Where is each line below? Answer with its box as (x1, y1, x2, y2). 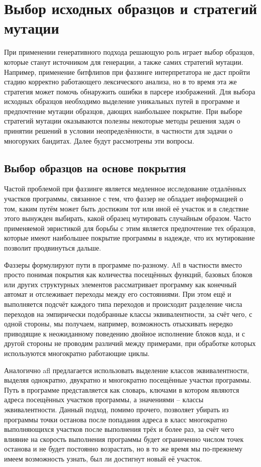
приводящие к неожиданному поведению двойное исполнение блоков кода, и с (4, 328, 245, 338)
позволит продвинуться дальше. (4, 243, 101, 253)
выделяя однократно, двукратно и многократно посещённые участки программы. (4, 375, 251, 385)
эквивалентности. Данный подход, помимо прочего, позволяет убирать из (4, 404, 229, 414)
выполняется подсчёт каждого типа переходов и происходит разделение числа (4, 298, 242, 309)
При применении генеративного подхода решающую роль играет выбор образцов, (4, 47, 255, 57)
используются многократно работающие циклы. (4, 347, 150, 358)
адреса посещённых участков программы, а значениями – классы (4, 394, 204, 405)
